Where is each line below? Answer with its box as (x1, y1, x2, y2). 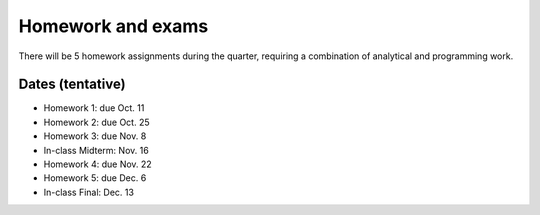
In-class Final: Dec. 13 (43, 186, 135, 198)
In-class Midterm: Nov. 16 (43, 144, 149, 156)
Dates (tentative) (18, 76, 126, 93)
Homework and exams (18, 15, 209, 37)
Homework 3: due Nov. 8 (43, 130, 147, 142)
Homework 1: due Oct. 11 (43, 102, 145, 114)
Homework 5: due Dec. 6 (43, 172, 147, 184)
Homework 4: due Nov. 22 (43, 158, 152, 170)
